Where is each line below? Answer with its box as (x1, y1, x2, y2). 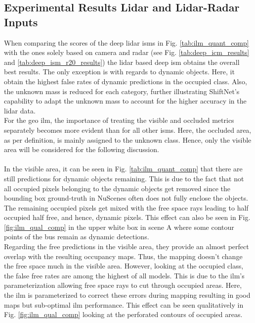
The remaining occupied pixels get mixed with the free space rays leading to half (4, 202, 249, 213)
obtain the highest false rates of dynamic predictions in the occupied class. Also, (4, 76, 247, 86)
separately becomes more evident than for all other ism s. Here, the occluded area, (4, 124, 252, 135)
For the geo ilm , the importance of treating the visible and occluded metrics (4, 115, 234, 125)
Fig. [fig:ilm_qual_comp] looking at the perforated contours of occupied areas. (4, 309, 243, 320)
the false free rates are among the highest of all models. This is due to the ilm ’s (4, 270, 245, 280)
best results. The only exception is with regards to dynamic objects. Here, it (4, 66, 235, 77)
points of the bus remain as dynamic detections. (4, 231, 149, 242)
